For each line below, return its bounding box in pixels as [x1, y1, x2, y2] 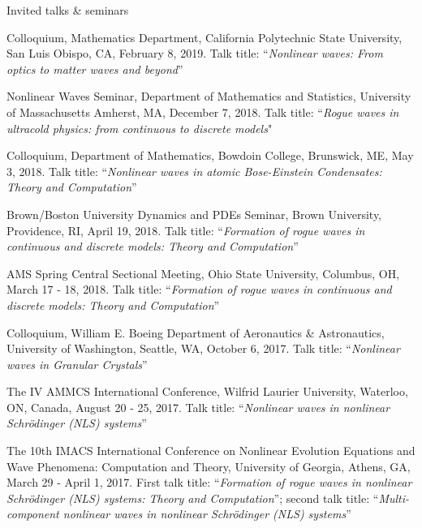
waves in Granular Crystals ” [6, 355, 148, 372]
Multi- [378, 489, 410, 506]
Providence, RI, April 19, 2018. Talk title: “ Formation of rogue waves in [6, 221, 365, 238]
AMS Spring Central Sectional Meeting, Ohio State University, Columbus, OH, [6, 264, 400, 281]
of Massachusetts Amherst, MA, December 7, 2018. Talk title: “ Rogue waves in [6, 103, 399, 120]
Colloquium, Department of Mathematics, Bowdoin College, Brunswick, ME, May [6, 147, 414, 164]
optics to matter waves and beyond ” [6, 60, 183, 77]
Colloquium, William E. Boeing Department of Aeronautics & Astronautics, [6, 324, 385, 341]
